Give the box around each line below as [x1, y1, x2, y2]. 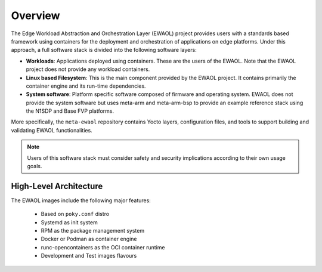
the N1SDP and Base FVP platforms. [26, 107, 114, 115]
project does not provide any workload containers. [26, 66, 150, 73]
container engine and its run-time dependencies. [26, 82, 146, 89]
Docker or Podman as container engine [41, 236, 137, 243]
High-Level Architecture [11, 181, 103, 191]
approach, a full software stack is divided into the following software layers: [11, 47, 197, 54]
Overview [11, 9, 60, 22]
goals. [27, 163, 42, 170]
